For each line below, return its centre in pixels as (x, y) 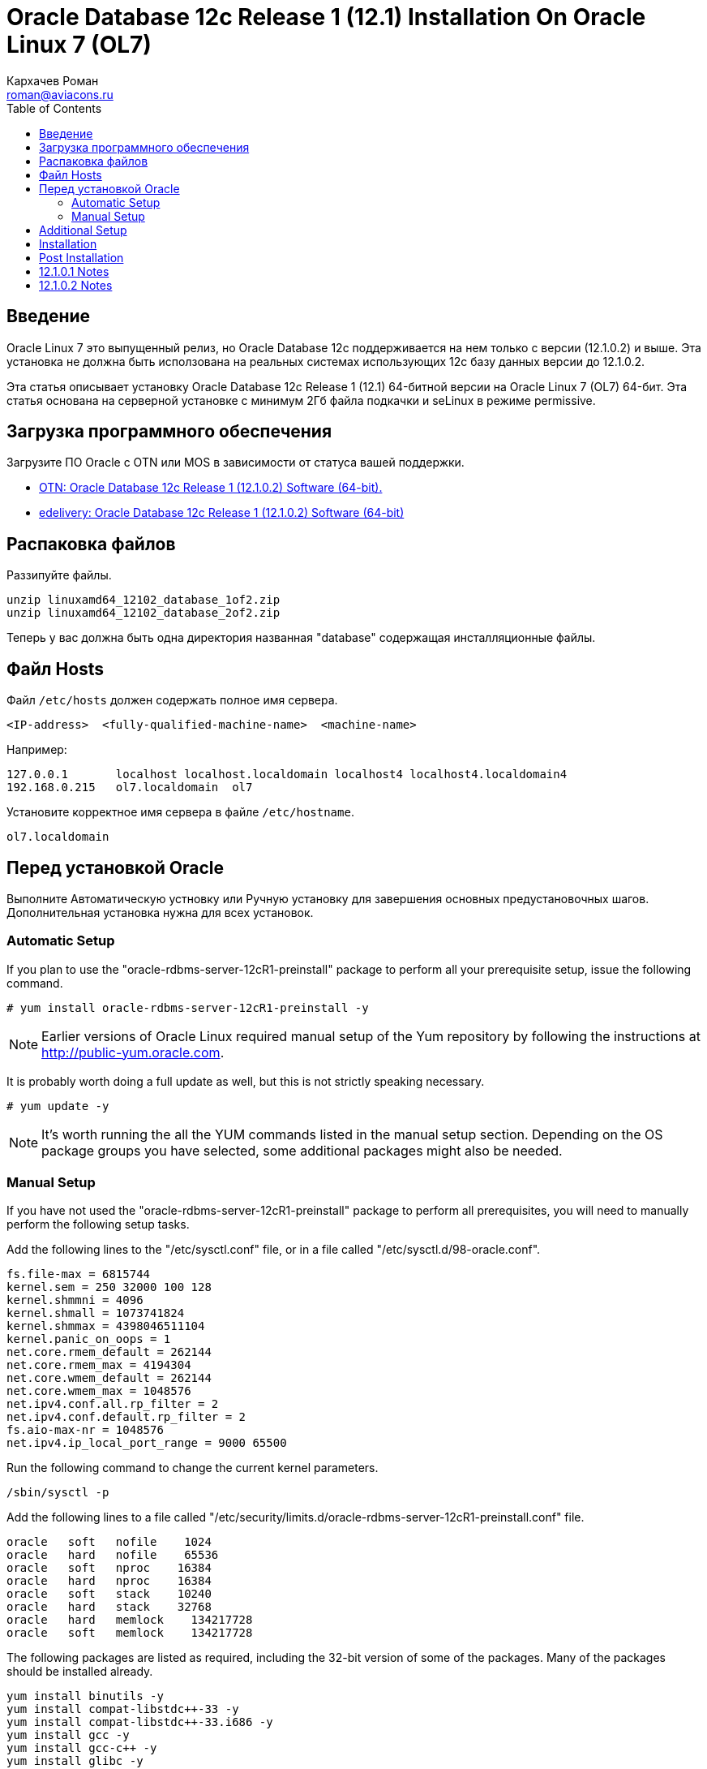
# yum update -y (58, 1106)
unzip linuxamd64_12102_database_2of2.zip (144, 613)
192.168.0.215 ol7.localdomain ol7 (130, 788)
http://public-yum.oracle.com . (133, 1052)
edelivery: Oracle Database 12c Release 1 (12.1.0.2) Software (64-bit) (222, 513)
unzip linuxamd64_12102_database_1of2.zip (144, 600)
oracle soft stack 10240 (109, 1594)
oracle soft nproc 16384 (109, 1568)
